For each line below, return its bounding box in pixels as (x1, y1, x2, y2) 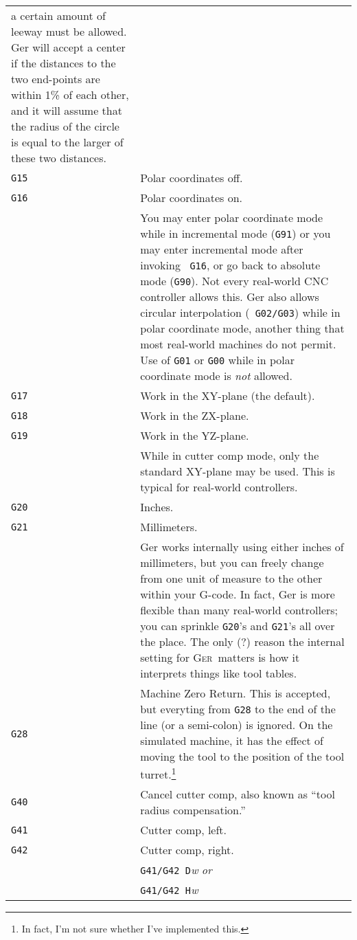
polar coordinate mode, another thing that (140, 320, 345, 336)
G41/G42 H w (140, 882, 198, 898)
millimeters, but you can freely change (140, 555, 324, 570)
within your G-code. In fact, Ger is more (140, 586, 335, 602)
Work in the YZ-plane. (140, 427, 249, 443)
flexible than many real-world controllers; (140, 602, 338, 618)
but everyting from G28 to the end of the (140, 701, 336, 717)
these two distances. (11, 150, 106, 166)
